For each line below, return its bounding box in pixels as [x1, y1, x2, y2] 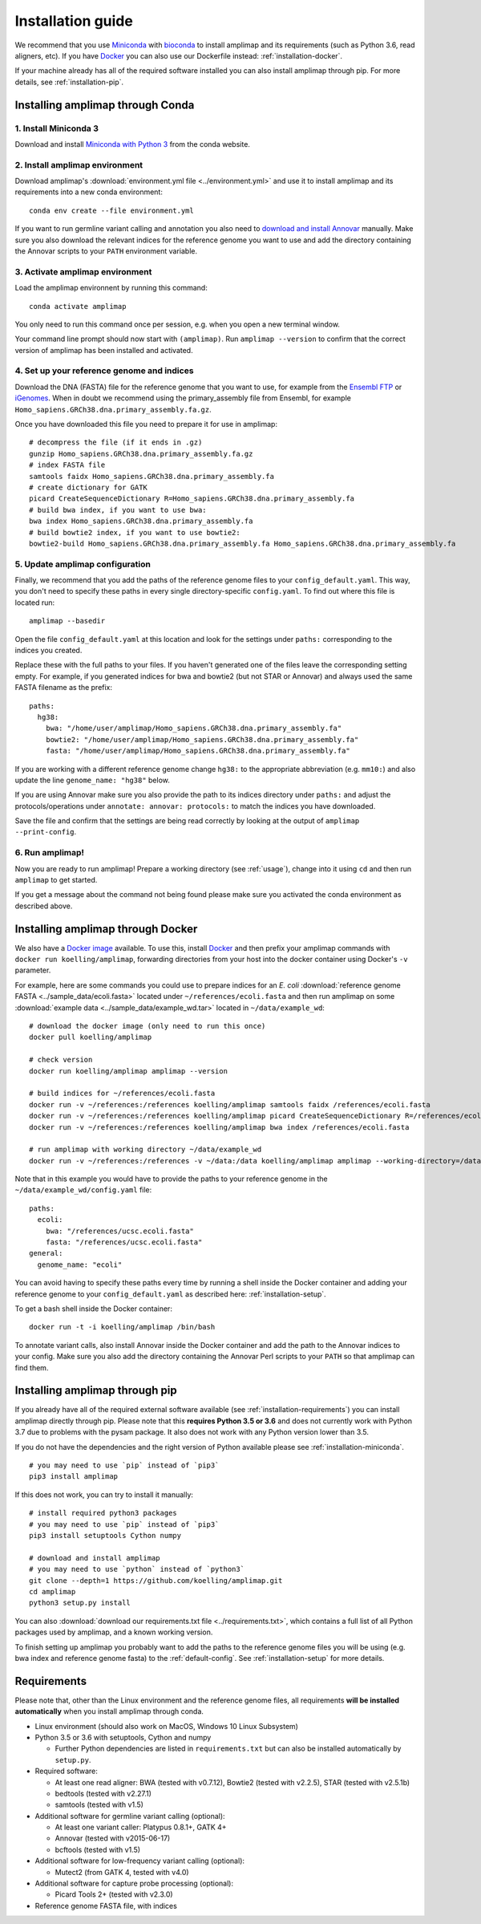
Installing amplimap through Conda [14, 98, 195, 112]
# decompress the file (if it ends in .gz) [29, 438, 203, 447]
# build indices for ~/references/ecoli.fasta [29, 1089, 216, 1098]
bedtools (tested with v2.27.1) [55, 1788, 152, 1798]
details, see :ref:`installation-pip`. [14, 77, 124, 87]
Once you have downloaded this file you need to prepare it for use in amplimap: [14, 419, 278, 428]
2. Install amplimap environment [14, 159, 143, 170]
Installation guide [14, 12, 134, 30]
